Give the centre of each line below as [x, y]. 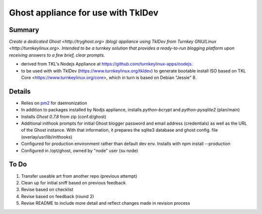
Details [20, 91]
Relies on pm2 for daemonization [54, 103]
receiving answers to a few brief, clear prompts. [57, 55]
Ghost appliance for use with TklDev [84, 13]
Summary [24, 30]
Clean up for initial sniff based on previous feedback [74, 182]
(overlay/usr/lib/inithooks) [47, 137]
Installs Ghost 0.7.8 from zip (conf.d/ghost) [64, 116]
